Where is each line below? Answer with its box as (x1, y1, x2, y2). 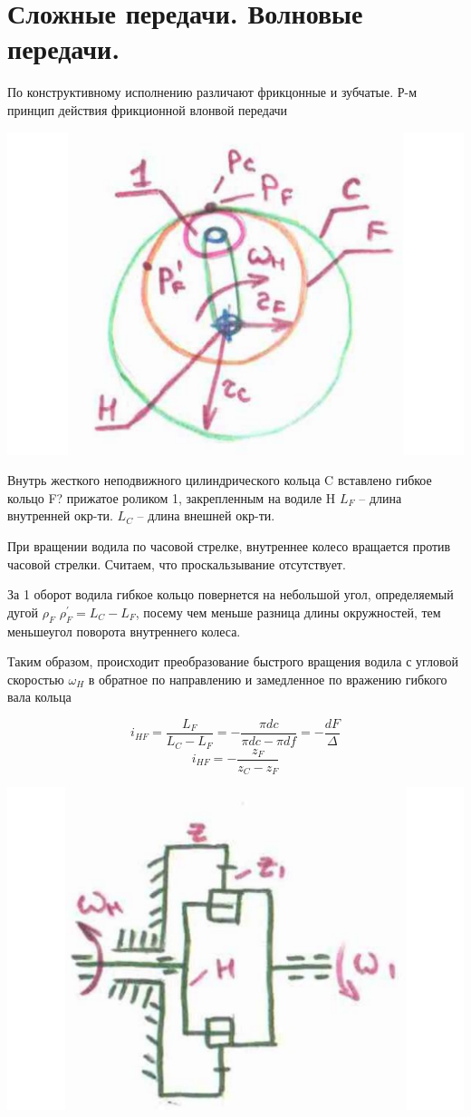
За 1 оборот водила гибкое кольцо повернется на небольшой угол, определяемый (7, 585, 454, 604)
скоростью (7, 669, 64, 688)
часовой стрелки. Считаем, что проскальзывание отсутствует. (7, 554, 346, 573)
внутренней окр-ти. (7, 506, 113, 525)
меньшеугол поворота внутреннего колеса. (7, 621, 241, 640)
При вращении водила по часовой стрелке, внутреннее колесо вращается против (7, 537, 451, 556)
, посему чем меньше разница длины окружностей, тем (135, 602, 441, 621)
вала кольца (7, 687, 72, 706)
